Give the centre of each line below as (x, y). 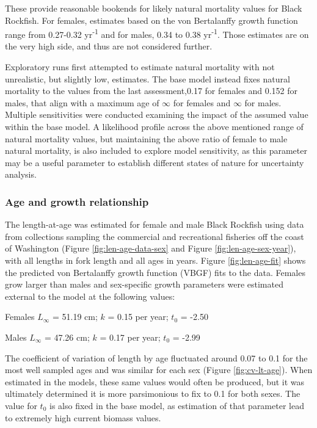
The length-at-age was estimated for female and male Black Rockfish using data (155, 224)
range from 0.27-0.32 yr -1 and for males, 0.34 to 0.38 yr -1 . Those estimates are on (157, 33)
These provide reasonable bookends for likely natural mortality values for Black (154, 8)
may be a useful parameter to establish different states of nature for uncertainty (155, 162)
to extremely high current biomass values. (83, 417)
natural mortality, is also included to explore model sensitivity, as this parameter (156, 151)
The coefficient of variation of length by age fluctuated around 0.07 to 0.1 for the (156, 357)
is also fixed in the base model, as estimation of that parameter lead (177, 405)
